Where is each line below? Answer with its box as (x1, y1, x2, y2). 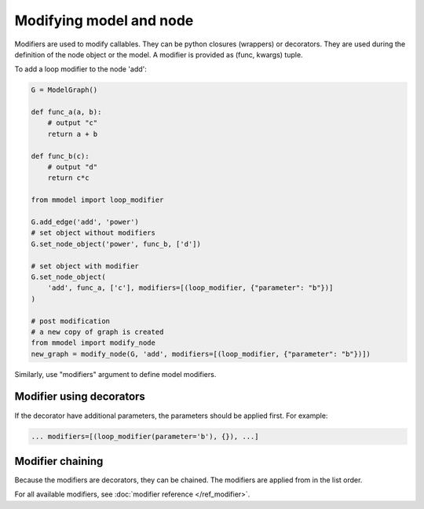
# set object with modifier (31, 262, 139, 270)
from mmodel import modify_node (31, 339, 156, 347)
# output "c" (47, 119, 98, 127)
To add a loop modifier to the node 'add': (14, 64, 147, 74)
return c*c (47, 174, 90, 182)
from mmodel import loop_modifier (31, 196, 164, 204)
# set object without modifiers (31, 229, 156, 237)
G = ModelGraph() (31, 86, 98, 94)
